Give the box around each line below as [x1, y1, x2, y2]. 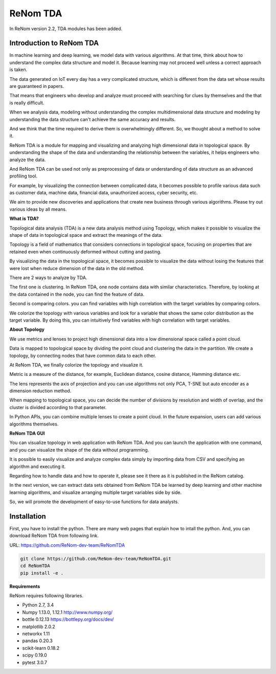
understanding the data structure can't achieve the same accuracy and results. [9, 116, 176, 122]
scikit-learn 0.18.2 [22, 645, 60, 651]
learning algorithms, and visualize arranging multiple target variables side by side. [9, 489, 182, 496]
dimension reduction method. [9, 388, 72, 394]
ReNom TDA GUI [9, 430, 45, 437]
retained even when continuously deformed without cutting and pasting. [9, 249, 162, 255]
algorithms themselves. [9, 421, 59, 427]
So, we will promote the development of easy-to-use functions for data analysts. [9, 499, 179, 505]
